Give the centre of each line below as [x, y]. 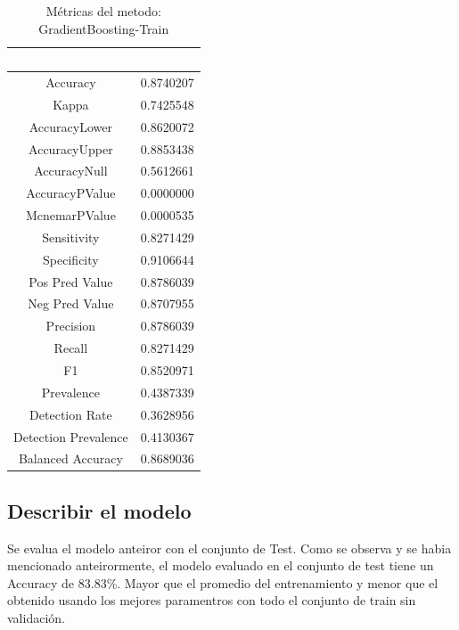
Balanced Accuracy [70, 458]
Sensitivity [71, 237]
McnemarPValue [70, 215]
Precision [71, 326]
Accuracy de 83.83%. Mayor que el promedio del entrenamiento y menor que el [223, 582]
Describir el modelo [99, 510]
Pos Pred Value [71, 281]
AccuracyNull [71, 171]
